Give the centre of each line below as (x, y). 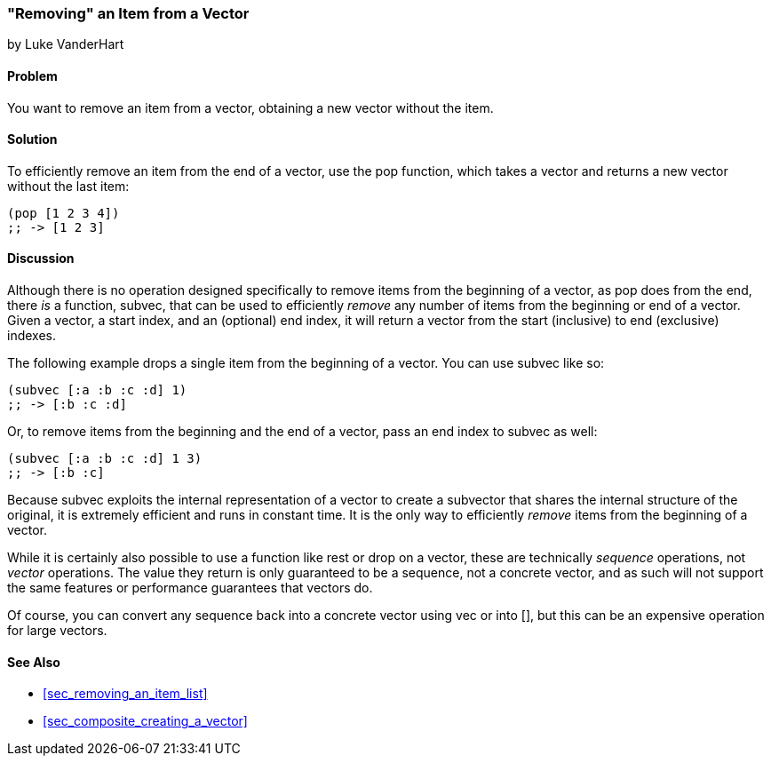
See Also (34, 662)
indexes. (32, 336)
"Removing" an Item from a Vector (128, 13)
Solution (32, 139)
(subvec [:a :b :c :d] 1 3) (105, 459)
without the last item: (68, 186)
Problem (32, 76)
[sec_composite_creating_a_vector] (145, 721)
